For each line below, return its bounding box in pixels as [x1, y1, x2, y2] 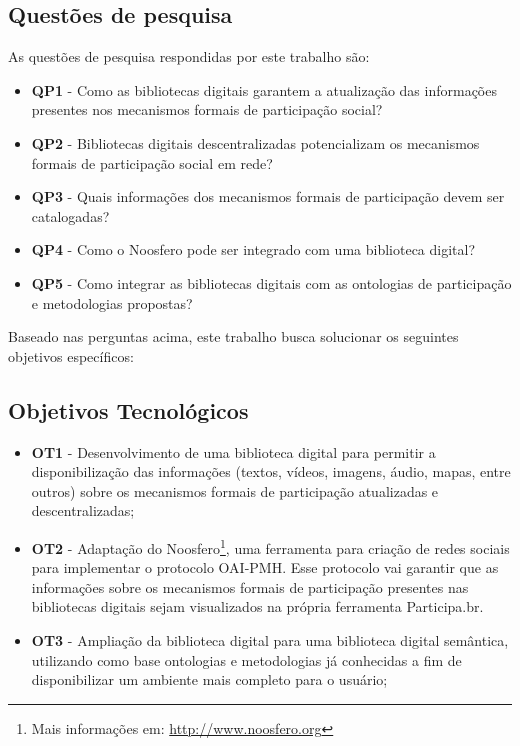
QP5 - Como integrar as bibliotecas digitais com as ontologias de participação [31, 272, 512, 293]
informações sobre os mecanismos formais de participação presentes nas [31, 576, 469, 597]
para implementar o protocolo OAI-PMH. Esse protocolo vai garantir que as [31, 557, 499, 578]
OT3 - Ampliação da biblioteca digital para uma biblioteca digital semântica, [31, 629, 509, 650]
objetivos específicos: [8, 345, 134, 366]
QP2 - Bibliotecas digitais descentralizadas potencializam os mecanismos [31, 132, 480, 153]
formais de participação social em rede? [31, 152, 273, 173]
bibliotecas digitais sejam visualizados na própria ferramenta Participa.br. [31, 596, 484, 617]
